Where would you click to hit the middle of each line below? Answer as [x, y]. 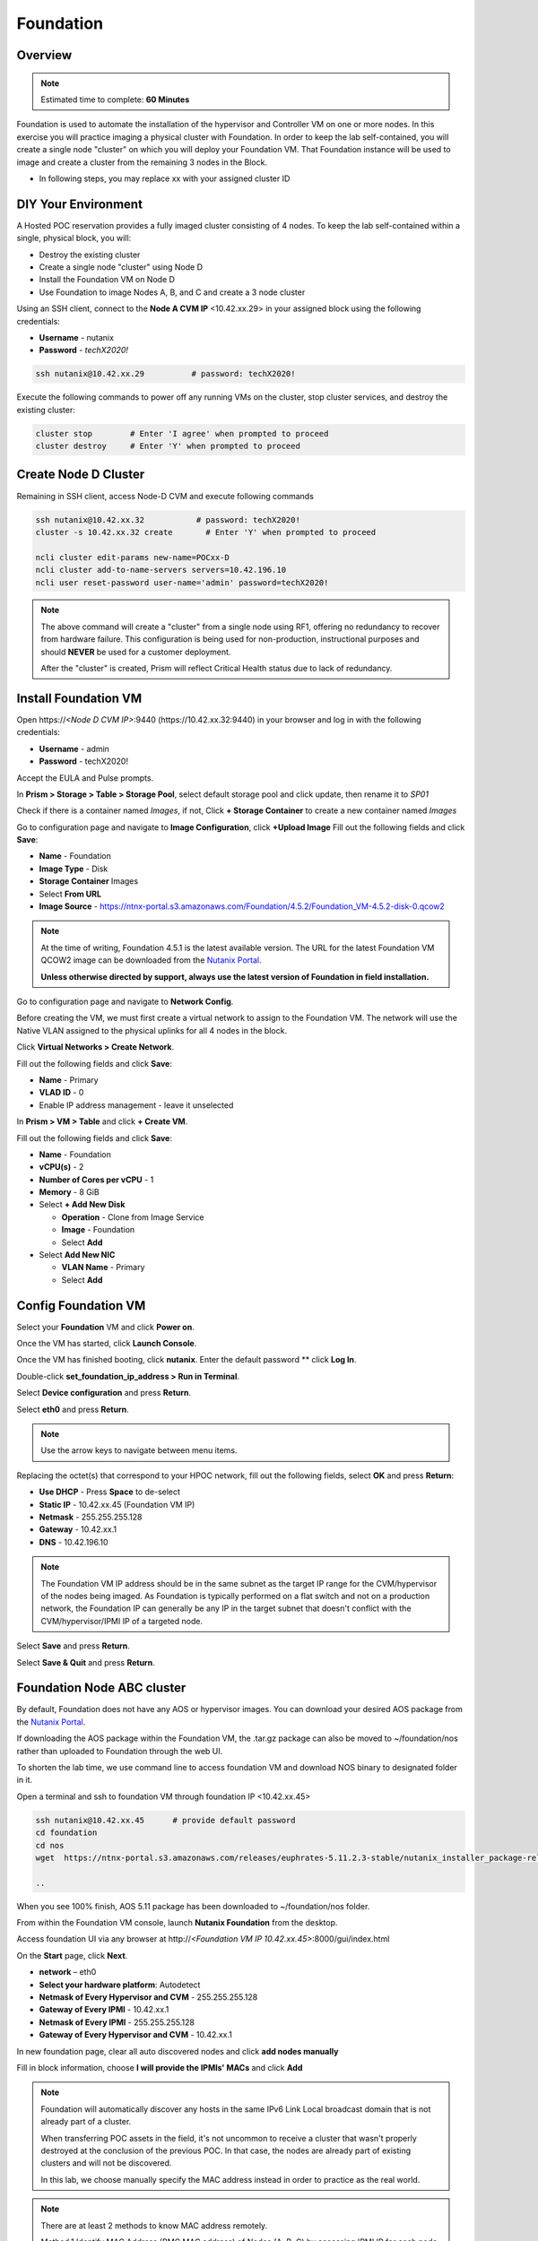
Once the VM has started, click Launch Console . [107, 1344]
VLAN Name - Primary [103, 1268]
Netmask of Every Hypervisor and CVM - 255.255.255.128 [148, 1997]
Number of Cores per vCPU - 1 [96, 1180]
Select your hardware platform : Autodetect [120, 1985]
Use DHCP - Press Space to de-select [110, 1492]
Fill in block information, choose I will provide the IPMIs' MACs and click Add [160, 2067]
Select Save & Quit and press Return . [86, 1662]
